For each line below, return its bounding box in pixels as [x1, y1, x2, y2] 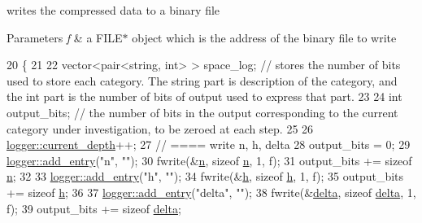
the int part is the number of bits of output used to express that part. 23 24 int [7, 88, 402, 105]
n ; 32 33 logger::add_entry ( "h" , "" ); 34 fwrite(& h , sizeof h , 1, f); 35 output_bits [7, 168, 404, 185]
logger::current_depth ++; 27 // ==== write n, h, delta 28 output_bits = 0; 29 [7, 136, 411, 153]
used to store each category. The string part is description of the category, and [7, 72, 398, 89]
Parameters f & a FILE [7, 28, 123, 46]
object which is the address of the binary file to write [132, 28, 397, 46]
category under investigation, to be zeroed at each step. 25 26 [7, 120, 314, 137]
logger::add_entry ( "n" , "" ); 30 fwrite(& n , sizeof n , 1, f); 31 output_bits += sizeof [7, 151, 412, 168]
